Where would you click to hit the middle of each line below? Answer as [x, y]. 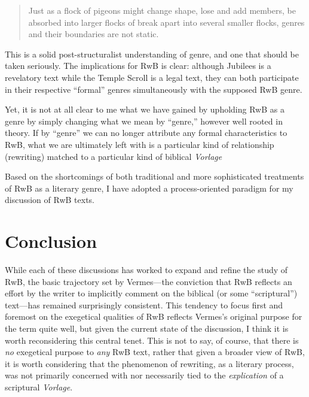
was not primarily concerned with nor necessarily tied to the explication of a [144, 375]
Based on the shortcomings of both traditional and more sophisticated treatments [154, 176]
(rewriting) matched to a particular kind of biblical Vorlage [114, 156]
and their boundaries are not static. [94, 34]
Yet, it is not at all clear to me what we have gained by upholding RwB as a [145, 109]
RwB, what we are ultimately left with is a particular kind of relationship [140, 144]
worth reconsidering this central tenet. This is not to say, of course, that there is [152, 340]
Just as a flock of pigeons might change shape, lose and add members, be [162, 10]
